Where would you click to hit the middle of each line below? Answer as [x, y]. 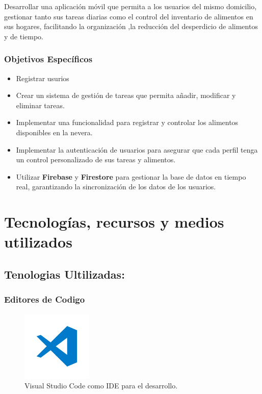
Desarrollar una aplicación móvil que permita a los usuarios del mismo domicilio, [130, 6]
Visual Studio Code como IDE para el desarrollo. [101, 386]
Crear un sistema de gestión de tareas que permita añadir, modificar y [126, 95]
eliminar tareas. [40, 105]
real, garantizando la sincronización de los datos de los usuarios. [116, 187]
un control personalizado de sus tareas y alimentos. [96, 159]
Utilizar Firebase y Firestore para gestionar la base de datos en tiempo [131, 176]
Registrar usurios [43, 78]
